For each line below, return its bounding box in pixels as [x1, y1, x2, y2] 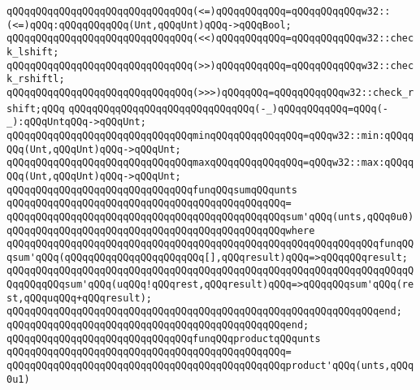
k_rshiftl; [6, 73, 65, 85]
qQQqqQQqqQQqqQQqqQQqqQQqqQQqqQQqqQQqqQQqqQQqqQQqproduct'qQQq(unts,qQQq [6, 360, 414, 372]
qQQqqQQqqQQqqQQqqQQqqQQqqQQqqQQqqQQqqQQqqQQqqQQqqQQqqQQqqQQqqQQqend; [6, 305, 402, 318]
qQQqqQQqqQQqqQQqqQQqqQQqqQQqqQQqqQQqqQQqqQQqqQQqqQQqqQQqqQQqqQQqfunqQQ [6, 238, 414, 250]
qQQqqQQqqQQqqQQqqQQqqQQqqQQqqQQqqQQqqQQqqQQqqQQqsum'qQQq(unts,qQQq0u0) [6, 210, 414, 223]
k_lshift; [6, 45, 59, 58]
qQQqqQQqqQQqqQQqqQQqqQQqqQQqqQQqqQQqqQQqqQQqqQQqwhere [6, 224, 315, 236]
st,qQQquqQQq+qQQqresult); [6, 292, 152, 304]
